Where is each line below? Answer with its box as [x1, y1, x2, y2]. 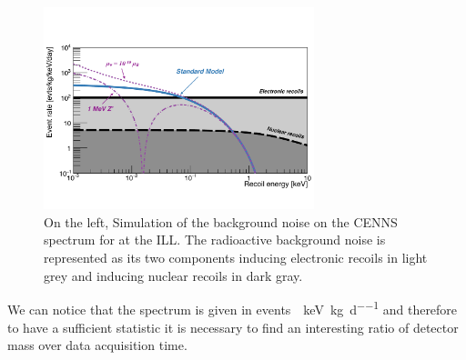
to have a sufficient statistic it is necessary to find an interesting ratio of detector [7, 317, 459, 336]
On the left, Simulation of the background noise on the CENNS [44, 212, 398, 231]
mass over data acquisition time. [7, 335, 187, 355]
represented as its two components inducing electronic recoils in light [44, 248, 428, 267]
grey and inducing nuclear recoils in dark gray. [44, 265, 303, 285]
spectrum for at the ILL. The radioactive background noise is [44, 230, 386, 249]
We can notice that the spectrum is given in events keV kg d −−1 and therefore [7, 297, 458, 318]
